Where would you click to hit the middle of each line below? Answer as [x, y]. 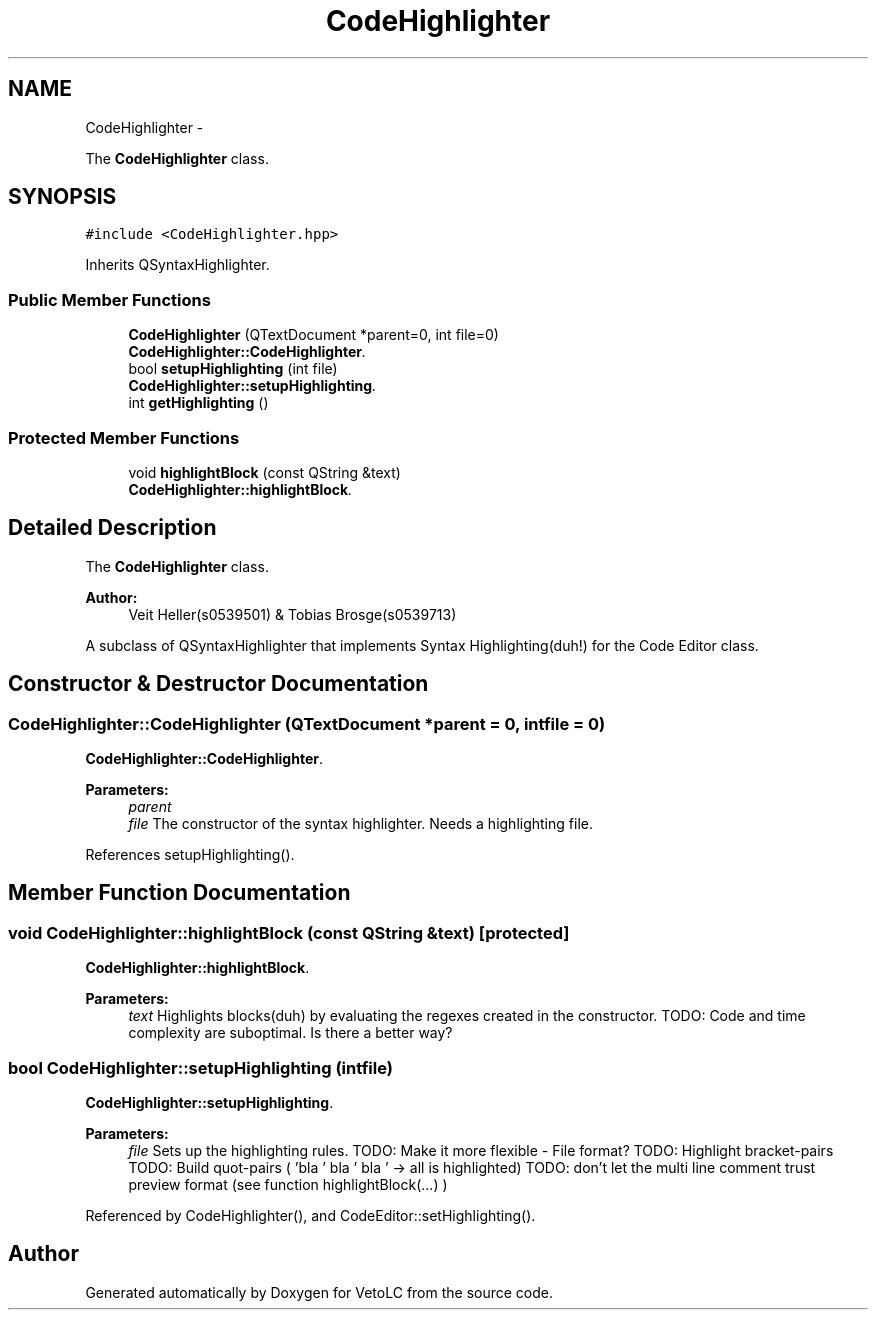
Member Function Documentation [179, 893]
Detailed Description [112, 528]
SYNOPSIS [62, 197]
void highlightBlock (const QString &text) [264, 472]
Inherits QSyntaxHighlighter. [177, 265]
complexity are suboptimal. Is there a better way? [290, 1033]
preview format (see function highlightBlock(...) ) [288, 1184]
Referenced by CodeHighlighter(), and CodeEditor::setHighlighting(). [310, 1215]
